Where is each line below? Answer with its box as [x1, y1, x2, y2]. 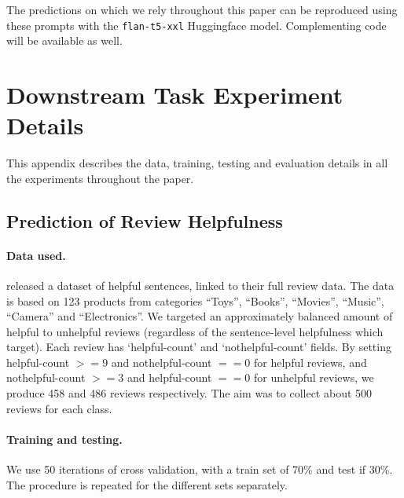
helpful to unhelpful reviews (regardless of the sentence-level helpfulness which [6, 323, 384, 339]
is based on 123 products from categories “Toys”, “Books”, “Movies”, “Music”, [6, 292, 384, 309]
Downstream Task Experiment [6, 79, 343, 111]
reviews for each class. [6, 400, 112, 416]
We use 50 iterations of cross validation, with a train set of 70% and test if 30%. [6, 461, 393, 478]
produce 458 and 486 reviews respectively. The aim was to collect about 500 [6, 385, 373, 401]
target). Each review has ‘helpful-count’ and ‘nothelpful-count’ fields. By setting [6, 339, 391, 355]
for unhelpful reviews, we [254, 369, 374, 386]
